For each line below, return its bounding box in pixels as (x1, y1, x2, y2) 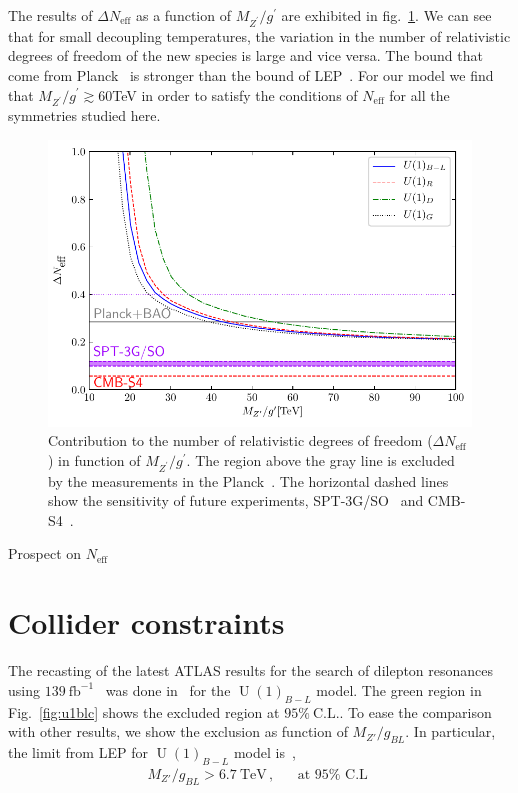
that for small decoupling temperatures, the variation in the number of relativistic (8, 25, 511, 46)
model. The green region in (316, 679, 482, 700)
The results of (8, 5, 93, 25)
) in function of (48, 449, 141, 470)
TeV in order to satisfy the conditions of (112, 84, 358, 105)
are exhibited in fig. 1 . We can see (281, 5, 492, 25)
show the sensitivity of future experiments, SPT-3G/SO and (48, 490, 424, 511)
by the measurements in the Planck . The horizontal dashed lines (48, 470, 449, 491)
